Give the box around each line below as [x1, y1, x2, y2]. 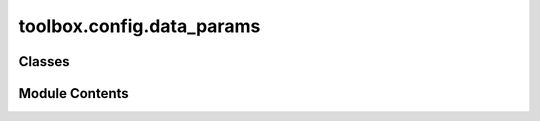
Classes [18, 53, 70, 70]
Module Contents [18, 85, 129, 102]
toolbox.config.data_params [18, 15, 261, 37]
